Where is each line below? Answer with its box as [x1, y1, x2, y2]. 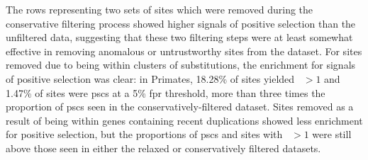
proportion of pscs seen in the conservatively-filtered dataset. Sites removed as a [6, 99, 354, 114]
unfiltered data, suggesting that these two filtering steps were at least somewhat [6, 30, 353, 45]
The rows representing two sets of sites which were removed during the [6, 2, 313, 16]
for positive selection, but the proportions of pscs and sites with [6, 127, 283, 142]
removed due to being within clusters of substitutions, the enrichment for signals [6, 57, 356, 72]
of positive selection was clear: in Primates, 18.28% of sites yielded [6, 71, 295, 86]
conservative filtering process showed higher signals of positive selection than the [6, 16, 356, 30]
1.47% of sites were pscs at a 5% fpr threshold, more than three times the [6, 85, 325, 100]
